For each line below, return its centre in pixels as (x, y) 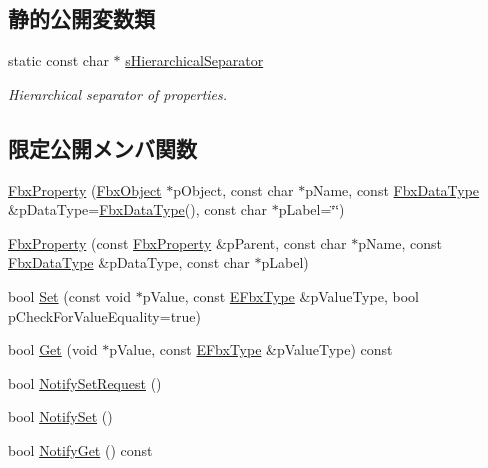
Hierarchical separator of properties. (118, 93)
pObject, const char (233, 189)
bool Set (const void (69, 295)
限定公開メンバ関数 (102, 147)
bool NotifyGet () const (80, 449)
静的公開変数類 (81, 18)
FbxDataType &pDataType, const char (129, 262)
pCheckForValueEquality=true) (105, 315)
